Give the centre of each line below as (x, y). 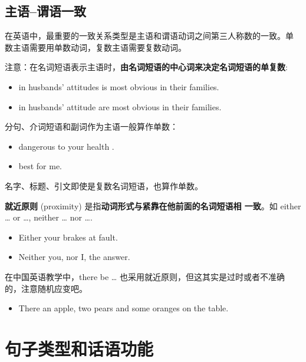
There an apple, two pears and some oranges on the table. (124, 308)
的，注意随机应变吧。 (46, 288)
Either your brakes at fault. (68, 237)
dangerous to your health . (66, 146)
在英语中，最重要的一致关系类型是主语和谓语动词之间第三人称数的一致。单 (149, 36)
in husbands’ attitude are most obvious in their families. (120, 106)
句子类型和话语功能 (79, 348)
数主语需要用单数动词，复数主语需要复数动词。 (96, 47)
